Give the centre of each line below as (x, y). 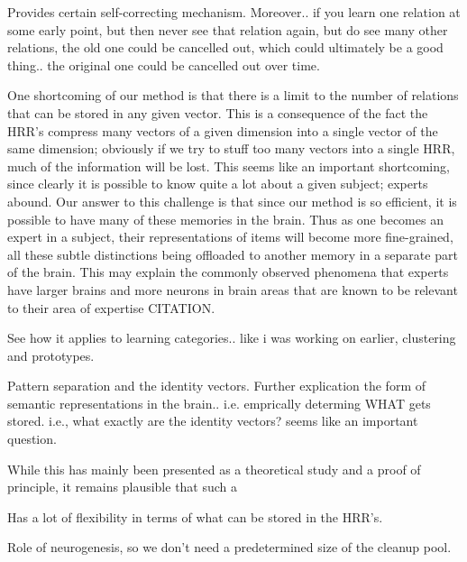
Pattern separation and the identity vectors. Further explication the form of (216, 386)
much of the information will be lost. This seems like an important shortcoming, (229, 166)
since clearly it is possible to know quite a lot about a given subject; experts (218, 184)
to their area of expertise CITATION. (111, 307)
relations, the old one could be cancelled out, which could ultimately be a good (225, 47)
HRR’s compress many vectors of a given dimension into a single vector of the (223, 130)
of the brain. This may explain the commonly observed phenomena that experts (228, 272)
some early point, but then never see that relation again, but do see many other (228, 29)
